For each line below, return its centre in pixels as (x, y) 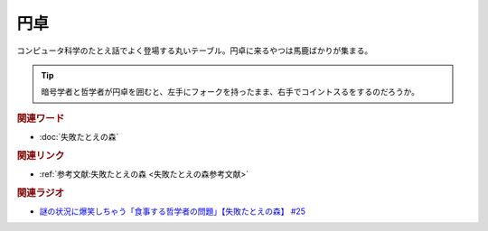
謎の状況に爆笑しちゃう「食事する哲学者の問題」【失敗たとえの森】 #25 (173, 211)
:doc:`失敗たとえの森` (79, 136)
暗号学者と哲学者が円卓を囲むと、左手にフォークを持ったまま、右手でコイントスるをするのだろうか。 (230, 92)
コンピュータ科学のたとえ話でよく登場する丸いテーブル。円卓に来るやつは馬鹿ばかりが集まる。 (195, 51)
